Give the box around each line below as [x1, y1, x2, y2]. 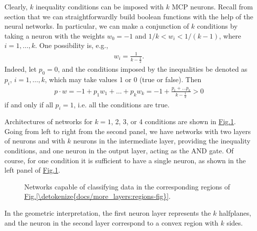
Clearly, [4, 1, 28, 11]
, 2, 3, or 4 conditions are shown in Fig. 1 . [111, 116, 236, 127]
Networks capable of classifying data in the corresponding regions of [24, 181, 230, 191]
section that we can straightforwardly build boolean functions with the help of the [4, 11, 254, 21]
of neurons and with [4, 136, 65, 146]
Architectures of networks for [4, 116, 93, 127]
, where [219, 30, 241, 41]
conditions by [197, 21, 238, 31]
